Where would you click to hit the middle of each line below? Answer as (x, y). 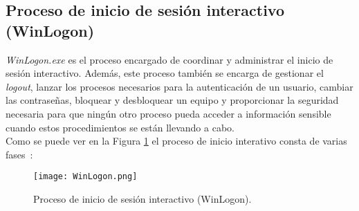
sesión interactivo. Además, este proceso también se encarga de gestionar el (165, 73)
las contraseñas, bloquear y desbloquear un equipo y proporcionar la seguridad (172, 100)
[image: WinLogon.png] (85, 177)
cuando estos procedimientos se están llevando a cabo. (120, 127)
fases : (19, 154)
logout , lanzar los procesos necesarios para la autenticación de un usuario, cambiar (179, 86)
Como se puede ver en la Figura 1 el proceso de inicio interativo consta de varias (176, 141)
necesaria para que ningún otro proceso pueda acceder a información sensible (168, 113)
